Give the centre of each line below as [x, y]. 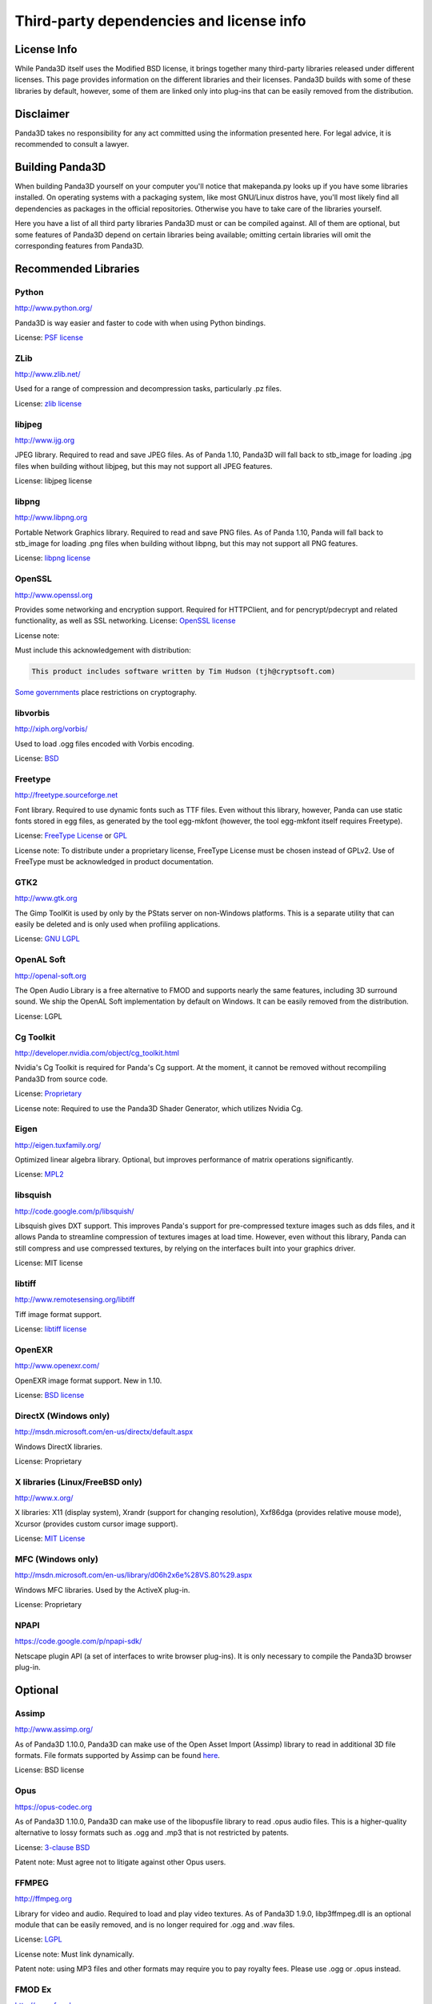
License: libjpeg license [54, 481]
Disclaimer [42, 113]
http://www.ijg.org [45, 440]
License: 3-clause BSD [52, 1847]
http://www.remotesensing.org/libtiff [75, 1299]
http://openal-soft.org [51, 976]
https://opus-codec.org [53, 1807]
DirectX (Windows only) [62, 1416]
